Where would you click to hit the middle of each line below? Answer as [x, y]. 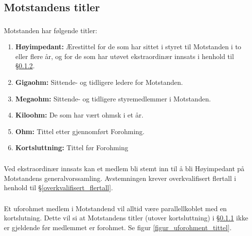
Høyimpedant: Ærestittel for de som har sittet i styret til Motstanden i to [128, 47]
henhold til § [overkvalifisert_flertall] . [59, 187]
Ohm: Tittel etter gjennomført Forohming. [80, 131]
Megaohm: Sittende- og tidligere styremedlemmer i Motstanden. [113, 98]
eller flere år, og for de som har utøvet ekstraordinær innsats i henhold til [125, 56]
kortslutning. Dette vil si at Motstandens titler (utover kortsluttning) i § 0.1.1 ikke [126, 218]
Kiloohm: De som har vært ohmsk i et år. [79, 115]
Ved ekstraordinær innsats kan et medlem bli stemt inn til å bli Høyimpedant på [124, 168]
